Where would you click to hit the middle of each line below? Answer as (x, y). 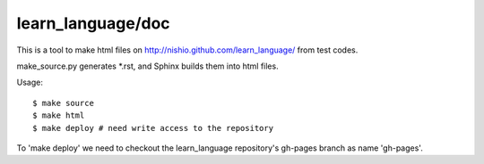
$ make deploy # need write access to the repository (153, 128)
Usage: (30, 82)
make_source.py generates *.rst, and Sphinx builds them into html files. (147, 66)
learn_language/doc (93, 23)
